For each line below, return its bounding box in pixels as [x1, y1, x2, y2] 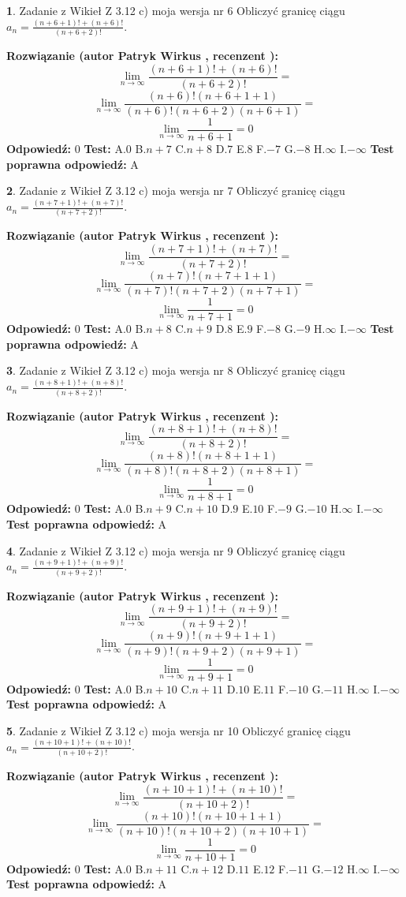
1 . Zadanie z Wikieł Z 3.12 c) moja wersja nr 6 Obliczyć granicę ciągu [6, 2, 345, 18]
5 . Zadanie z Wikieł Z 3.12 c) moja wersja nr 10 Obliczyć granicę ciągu [6, 722, 351, 738]
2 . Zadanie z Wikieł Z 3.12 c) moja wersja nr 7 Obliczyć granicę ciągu [6, 182, 345, 199]
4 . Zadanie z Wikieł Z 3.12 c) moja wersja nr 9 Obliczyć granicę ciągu [6, 542, 345, 559]
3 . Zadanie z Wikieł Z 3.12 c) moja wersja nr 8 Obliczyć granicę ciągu [6, 362, 345, 379]
